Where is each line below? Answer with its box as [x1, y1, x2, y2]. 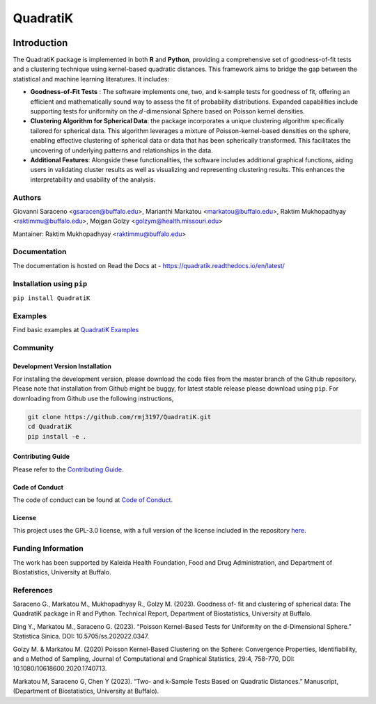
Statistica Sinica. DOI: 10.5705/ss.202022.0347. [13, 632, 150, 641]
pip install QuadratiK [13, 294, 91, 302]
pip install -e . [27, 432, 87, 440]
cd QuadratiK [27, 423, 72, 431]
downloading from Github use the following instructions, [13, 394, 174, 402]
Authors [13, 192, 42, 202]
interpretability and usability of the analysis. [30, 175, 156, 184]
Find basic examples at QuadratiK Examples [13, 326, 139, 334]
